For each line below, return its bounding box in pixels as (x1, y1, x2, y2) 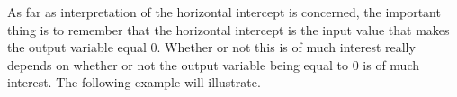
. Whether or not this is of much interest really (157, 38, 416, 57)
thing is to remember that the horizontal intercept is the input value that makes (7, 20, 450, 39)
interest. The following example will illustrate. (7, 73, 261, 92)
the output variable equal (7, 38, 147, 57)
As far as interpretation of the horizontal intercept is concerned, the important (7, 3, 441, 21)
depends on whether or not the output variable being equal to (7, 55, 349, 74)
